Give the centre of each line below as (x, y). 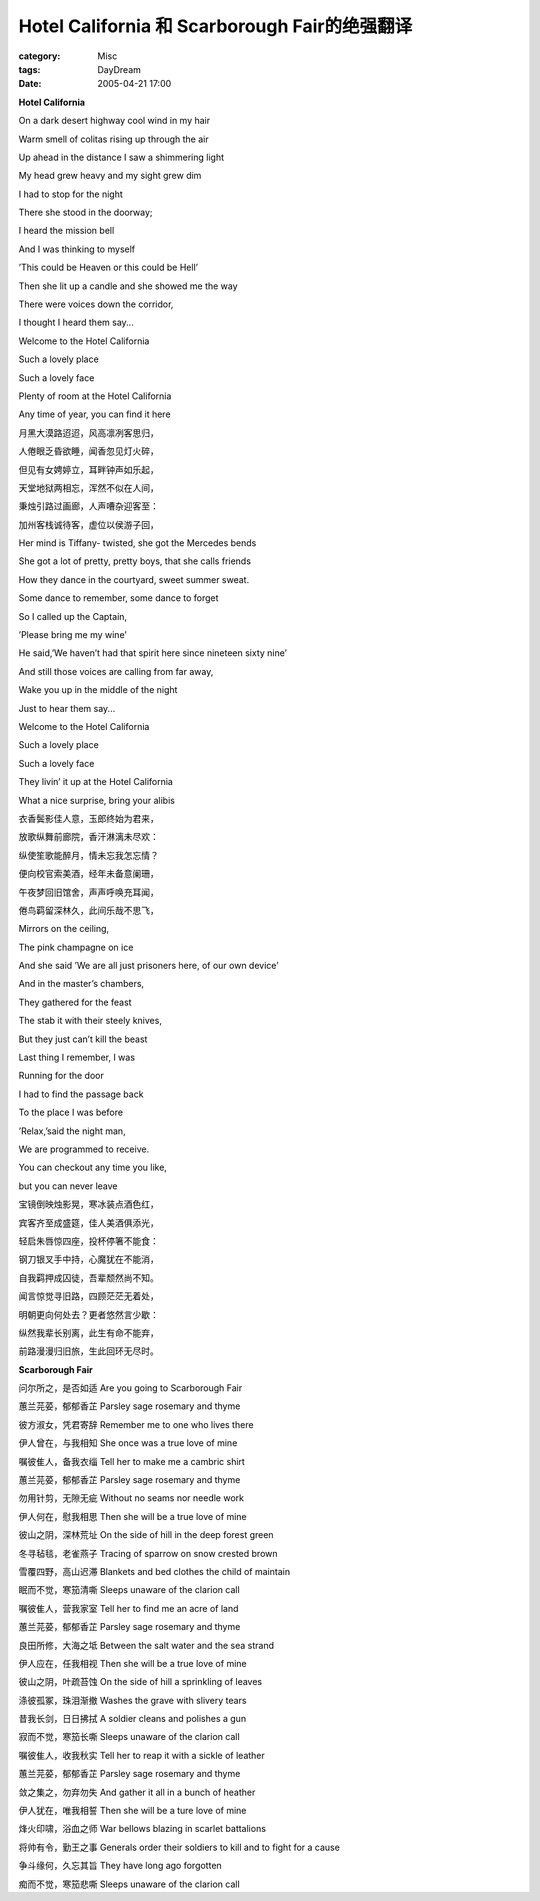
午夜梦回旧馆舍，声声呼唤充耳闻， (88, 892)
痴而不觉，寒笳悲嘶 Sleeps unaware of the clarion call (129, 1884)
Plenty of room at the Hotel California (95, 396)
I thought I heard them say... (76, 322)
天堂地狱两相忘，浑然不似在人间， (88, 487)
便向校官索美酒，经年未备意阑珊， (88, 874)
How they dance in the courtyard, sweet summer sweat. (134, 579)
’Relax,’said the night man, (72, 1131)
